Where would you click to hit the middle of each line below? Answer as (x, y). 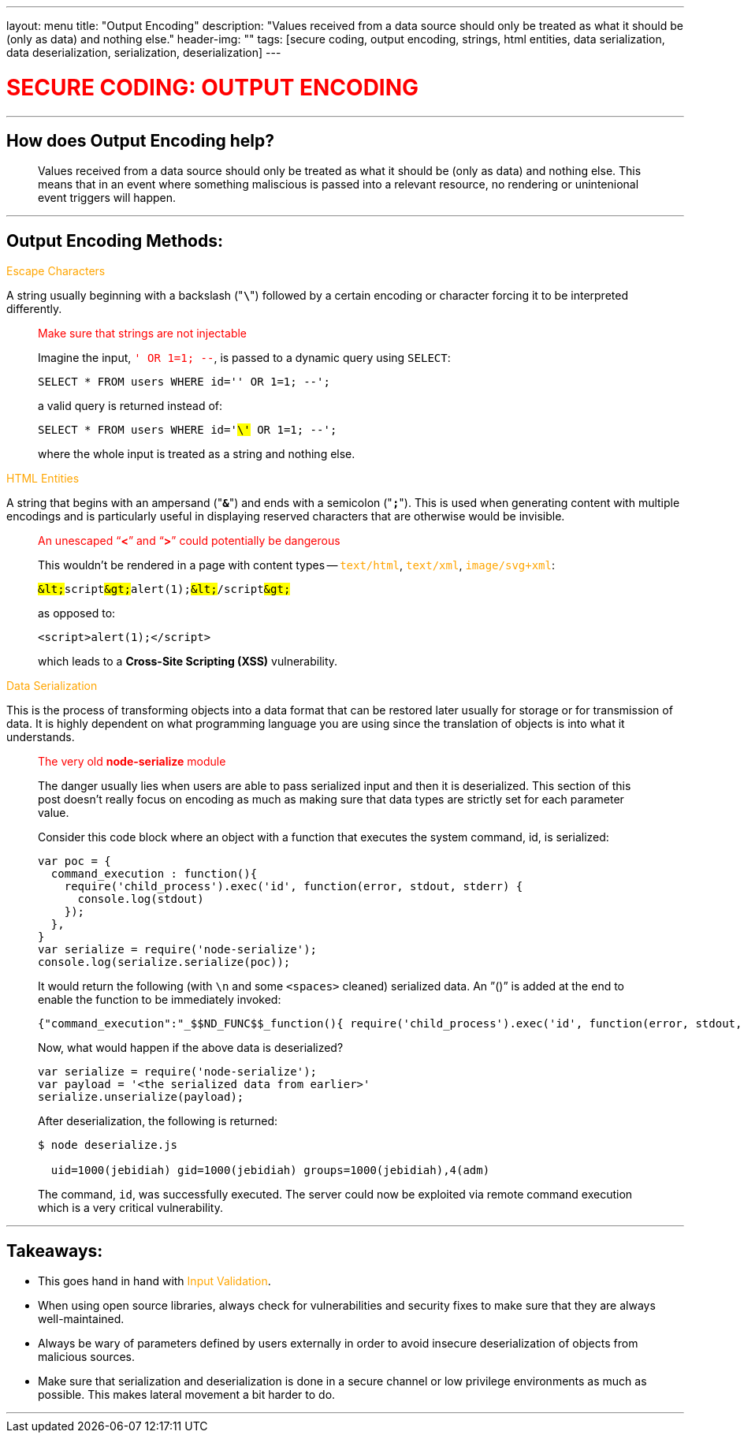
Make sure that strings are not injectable (143, 334)
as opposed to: (77, 613)
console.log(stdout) (141, 899)
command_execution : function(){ (154, 874)
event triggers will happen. (107, 198)
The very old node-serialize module (132, 762)
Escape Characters (56, 271)
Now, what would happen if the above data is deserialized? (191, 1048)
